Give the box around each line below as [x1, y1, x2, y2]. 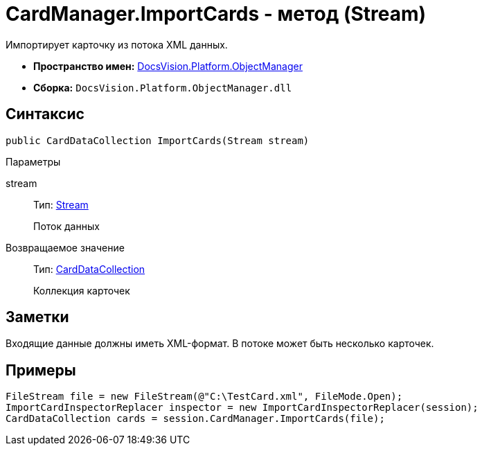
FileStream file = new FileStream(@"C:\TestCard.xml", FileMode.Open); [6, 391, 403, 403]
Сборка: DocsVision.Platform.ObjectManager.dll [33, 81, 292, 94]
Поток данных [33, 220, 100, 232]
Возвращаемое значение [6, 241, 125, 254]
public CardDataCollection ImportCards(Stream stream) [6, 134, 310, 146]
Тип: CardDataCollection [33, 263, 145, 275]
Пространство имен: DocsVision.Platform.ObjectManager [33, 60, 303, 72]
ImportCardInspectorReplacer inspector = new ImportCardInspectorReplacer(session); [6, 402, 479, 414]
